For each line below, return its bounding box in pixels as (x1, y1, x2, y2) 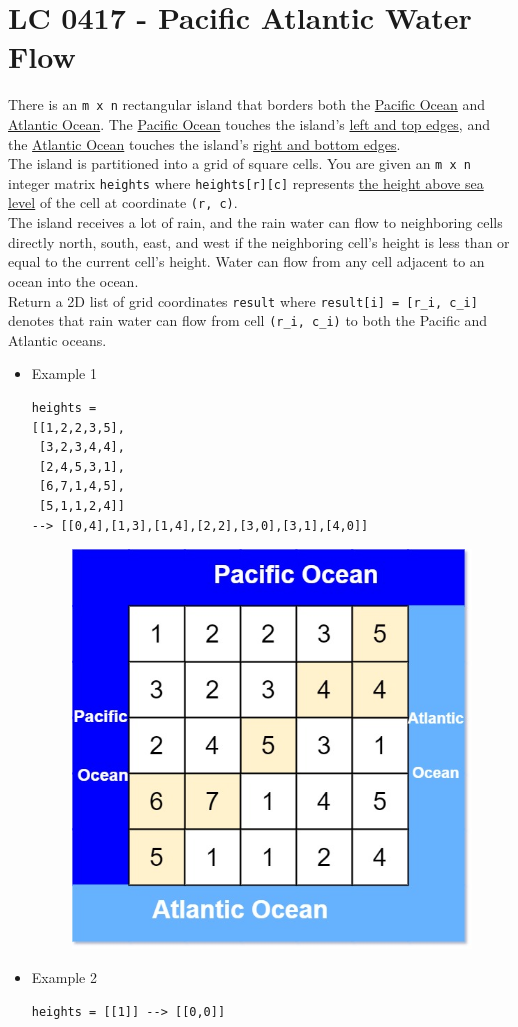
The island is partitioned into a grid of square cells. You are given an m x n (8, 153, 471, 174)
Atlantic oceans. (8, 329, 107, 350)
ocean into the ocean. (8, 270, 139, 291)
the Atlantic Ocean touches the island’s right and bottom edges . (8, 133, 401, 154)
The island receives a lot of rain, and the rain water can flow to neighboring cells (8, 212, 503, 233)
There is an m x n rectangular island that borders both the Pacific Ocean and (8, 94, 486, 115)
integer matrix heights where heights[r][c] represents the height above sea (8, 172, 484, 193)
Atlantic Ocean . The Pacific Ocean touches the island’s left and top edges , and (8, 113, 490, 134)
